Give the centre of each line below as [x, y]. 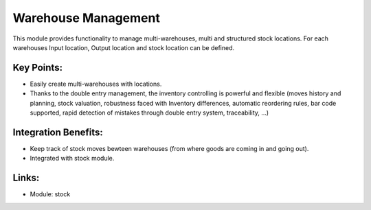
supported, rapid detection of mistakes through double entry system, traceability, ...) [149, 113]
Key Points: [38, 68]
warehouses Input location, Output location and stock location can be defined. [124, 47]
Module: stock [50, 194]
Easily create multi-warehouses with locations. [96, 84]
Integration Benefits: [58, 132]
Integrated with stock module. [72, 159]
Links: [26, 178]
